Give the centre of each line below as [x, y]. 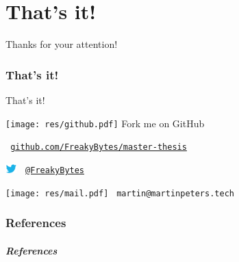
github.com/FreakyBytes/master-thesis [99, 147]
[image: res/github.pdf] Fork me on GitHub [105, 123]
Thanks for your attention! [62, 44]
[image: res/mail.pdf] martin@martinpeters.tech [120, 193]
